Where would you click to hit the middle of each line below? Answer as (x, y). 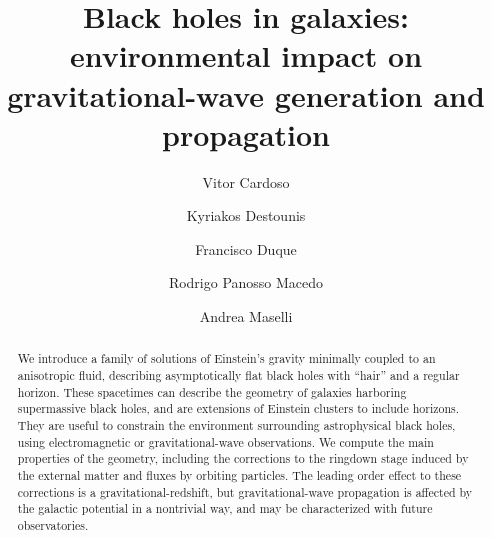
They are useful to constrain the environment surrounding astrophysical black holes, (236, 425)
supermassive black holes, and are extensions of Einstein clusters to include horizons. (238, 408)
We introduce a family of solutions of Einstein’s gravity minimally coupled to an (226, 358)
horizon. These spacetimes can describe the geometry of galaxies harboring (212, 391)
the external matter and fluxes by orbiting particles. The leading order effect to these (239, 475)
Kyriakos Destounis (246, 215)
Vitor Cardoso (246, 181)
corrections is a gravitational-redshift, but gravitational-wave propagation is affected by (245, 491)
